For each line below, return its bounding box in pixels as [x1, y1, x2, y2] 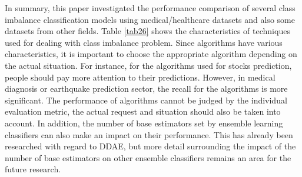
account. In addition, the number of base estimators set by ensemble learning [5, 116, 283, 129]
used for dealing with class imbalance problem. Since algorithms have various [5, 36, 283, 48]
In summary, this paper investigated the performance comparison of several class [5, 2, 296, 14]
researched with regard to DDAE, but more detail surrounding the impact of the [5, 140, 296, 152]
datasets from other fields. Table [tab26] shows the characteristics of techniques [5, 25, 290, 37]
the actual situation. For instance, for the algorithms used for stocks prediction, [5, 59, 292, 71]
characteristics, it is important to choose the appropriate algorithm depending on [5, 48, 297, 60]
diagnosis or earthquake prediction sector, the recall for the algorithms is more [5, 82, 288, 95]
